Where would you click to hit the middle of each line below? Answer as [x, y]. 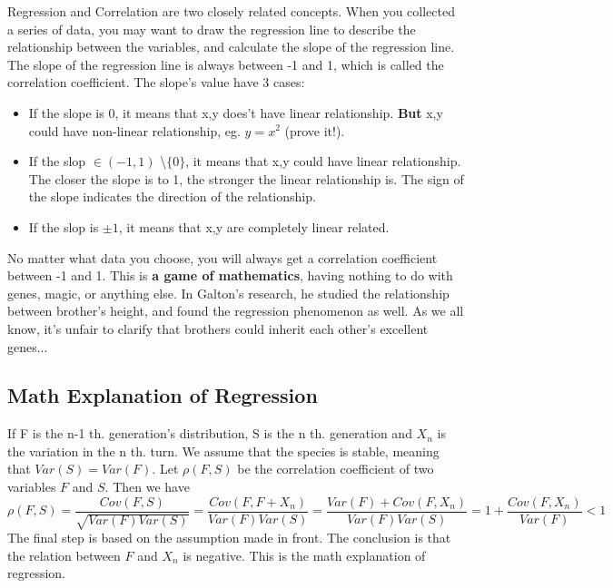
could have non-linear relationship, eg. [134, 130]
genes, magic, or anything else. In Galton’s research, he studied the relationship [228, 293]
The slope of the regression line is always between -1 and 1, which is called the [226, 64]
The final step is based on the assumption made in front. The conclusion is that [229, 538]
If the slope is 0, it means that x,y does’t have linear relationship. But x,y [236, 112]
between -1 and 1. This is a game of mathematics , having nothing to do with [230, 275]
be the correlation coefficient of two [336, 469]
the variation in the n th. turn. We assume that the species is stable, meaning [223, 451]
